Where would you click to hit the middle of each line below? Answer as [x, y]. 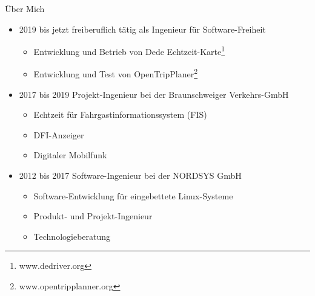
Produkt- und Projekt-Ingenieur [93, 216]
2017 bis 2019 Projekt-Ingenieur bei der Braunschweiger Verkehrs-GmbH [154, 94]
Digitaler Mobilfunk [70, 155]
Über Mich [25, 8]
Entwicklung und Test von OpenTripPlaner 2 [116, 73]
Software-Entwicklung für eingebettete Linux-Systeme [133, 195]
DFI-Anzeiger [59, 134]
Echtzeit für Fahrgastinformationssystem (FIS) [120, 114]
